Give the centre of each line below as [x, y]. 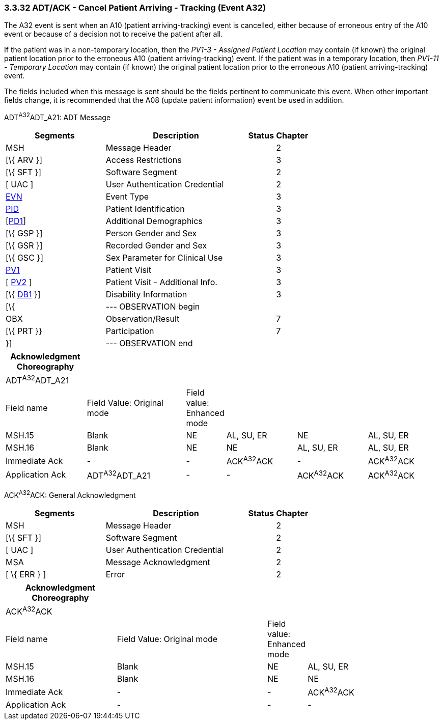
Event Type [127, 197]
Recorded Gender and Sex [156, 246]
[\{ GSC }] [24, 258]
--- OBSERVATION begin [153, 307]
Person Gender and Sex [151, 233]
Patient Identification [145, 209]
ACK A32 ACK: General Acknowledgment [70, 494]
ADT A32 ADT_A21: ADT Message [58, 117]
